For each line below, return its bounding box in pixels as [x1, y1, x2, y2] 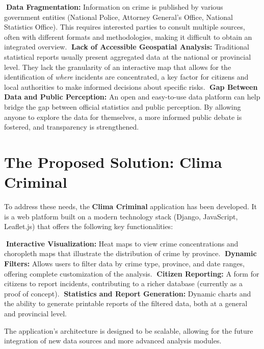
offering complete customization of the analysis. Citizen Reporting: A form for [4, 268, 259, 279]
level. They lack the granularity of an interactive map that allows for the [4, 61, 231, 72]
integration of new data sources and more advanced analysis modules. [4, 335, 222, 346]
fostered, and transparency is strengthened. [4, 121, 139, 132]
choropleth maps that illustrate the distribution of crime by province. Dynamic [4, 248, 257, 259]
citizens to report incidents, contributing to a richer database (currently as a [4, 278, 243, 289]
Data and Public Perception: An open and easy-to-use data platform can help [4, 91, 260, 102]
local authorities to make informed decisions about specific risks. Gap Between [4, 81, 258, 92]
